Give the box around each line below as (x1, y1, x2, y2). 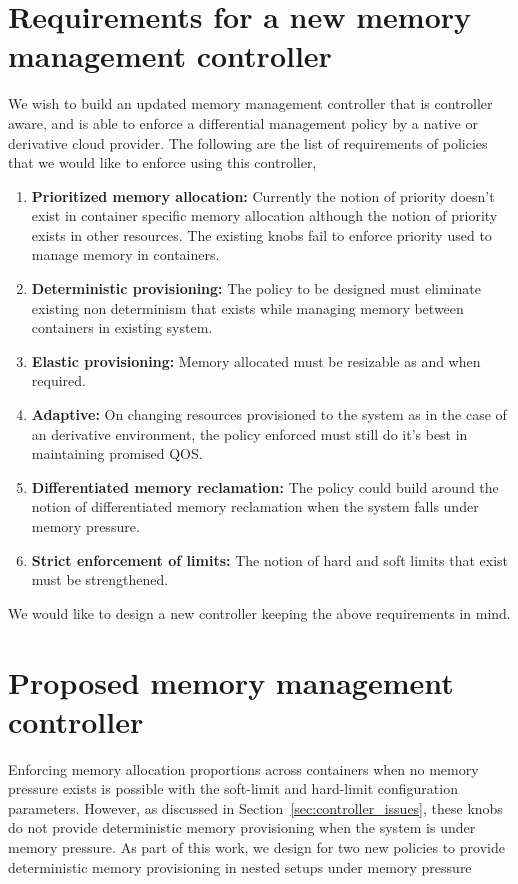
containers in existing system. (31, 317, 213, 338)
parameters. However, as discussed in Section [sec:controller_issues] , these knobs (8, 797, 503, 818)
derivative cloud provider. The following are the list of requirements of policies (8, 132, 488, 153)
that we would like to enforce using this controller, (8, 152, 317, 173)
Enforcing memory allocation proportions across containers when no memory (8, 758, 479, 779)
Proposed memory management (8, 661, 454, 702)
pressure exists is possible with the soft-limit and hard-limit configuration (8, 778, 458, 799)
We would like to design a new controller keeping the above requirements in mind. (8, 602, 511, 623)
